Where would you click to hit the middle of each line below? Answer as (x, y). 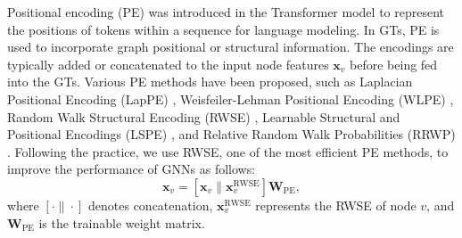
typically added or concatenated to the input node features (168, 64)
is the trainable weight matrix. (122, 222)
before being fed (394, 64)
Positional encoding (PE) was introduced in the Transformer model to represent (226, 12)
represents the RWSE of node (336, 205)
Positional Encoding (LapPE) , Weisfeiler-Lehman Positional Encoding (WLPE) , (231, 98)
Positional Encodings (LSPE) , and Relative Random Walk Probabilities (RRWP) (231, 134)
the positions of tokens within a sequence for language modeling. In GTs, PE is (223, 29)
